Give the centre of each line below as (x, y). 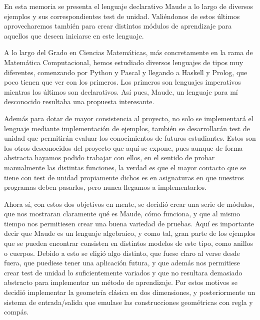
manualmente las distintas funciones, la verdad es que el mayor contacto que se (125, 167)
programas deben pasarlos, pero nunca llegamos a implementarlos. (105, 187)
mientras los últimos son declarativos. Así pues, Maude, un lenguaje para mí (121, 91)
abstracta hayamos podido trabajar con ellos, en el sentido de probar (109, 157)
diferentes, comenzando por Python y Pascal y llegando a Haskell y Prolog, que (126, 72)
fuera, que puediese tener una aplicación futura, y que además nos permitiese (122, 263)
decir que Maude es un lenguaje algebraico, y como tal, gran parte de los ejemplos (130, 233)
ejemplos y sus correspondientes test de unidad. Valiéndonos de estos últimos (122, 16)
